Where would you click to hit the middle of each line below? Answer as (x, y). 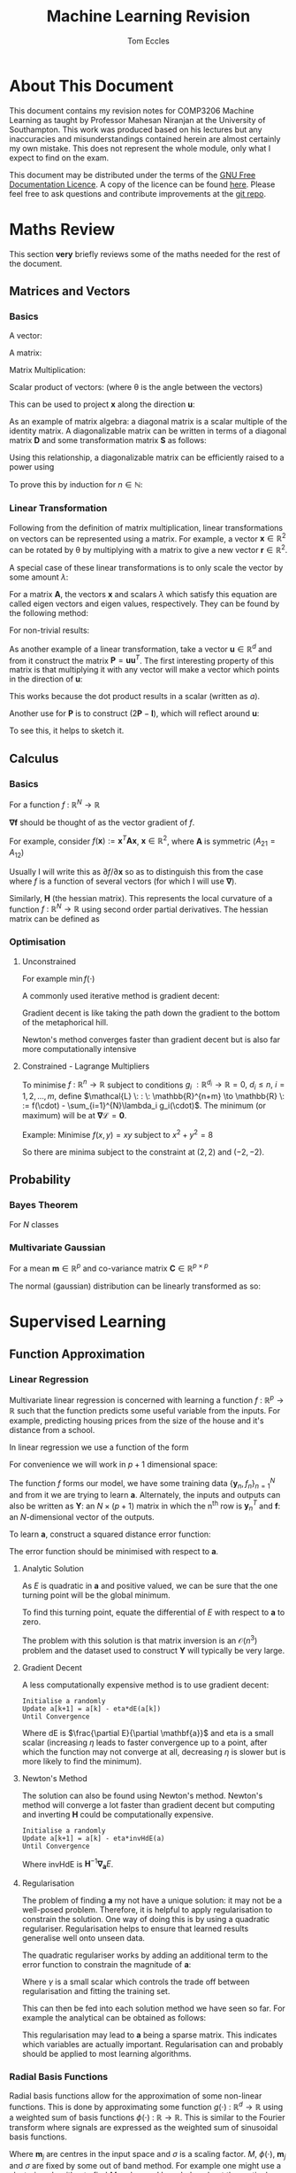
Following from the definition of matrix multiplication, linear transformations (146, 527)
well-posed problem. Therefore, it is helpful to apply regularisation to (147, 1910)
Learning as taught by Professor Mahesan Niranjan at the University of (137, 120)
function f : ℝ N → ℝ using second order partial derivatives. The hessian (139, 908)
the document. (36, 263)
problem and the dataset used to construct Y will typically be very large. (153, 1650)
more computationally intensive (79, 1048)
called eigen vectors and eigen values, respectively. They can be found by (144, 604)
